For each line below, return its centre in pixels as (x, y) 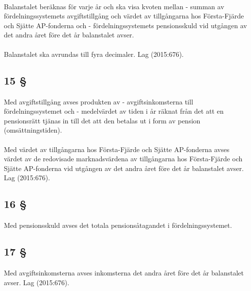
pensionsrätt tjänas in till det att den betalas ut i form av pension (102, 120)
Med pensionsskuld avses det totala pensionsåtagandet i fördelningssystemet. (118, 225)
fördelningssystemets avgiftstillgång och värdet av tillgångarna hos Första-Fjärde (124, 16)
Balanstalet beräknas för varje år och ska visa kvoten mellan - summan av (114, 6)
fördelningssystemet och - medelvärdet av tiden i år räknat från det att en (114, 111)
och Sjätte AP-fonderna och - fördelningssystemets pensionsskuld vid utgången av (125, 25)
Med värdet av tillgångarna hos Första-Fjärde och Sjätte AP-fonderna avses (117, 149)
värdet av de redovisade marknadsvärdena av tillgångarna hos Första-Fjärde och (123, 159)
